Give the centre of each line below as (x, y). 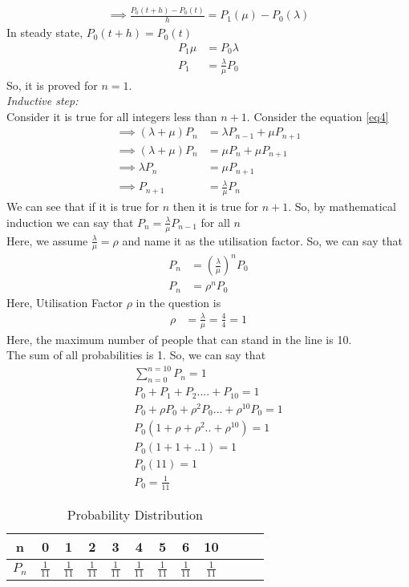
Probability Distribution (135, 514)
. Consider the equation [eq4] (318, 116)
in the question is (178, 302)
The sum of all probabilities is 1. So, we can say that (136, 355)
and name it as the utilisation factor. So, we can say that (262, 240)
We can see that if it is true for (83, 206)
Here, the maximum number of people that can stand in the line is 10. (179, 339)
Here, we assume (47, 240)
